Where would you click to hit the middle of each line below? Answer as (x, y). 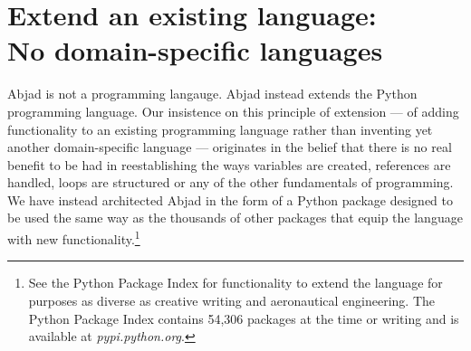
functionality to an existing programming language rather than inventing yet (220, 129)
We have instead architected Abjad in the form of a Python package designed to (230, 199)
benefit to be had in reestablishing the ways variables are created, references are (229, 164)
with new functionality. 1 (74, 237)
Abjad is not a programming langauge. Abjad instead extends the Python (212, 94)
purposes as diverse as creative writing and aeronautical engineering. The (232, 300)
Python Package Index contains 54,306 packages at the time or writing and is (244, 318)
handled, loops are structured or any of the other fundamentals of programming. (231, 182)
